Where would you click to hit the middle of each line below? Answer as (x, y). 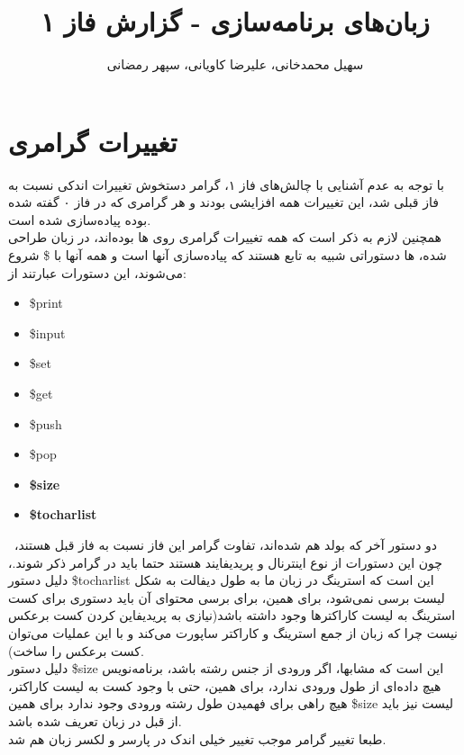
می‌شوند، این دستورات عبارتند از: (97, 272)
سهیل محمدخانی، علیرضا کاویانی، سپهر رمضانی (235, 64)
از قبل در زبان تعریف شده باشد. (95, 720)
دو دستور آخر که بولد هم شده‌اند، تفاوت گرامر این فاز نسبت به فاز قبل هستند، (226, 544)
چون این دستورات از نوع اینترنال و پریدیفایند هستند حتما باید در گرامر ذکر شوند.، (225, 562)
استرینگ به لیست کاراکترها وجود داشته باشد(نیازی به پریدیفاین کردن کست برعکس (232, 615)
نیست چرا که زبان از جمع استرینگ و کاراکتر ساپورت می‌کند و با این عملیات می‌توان (233, 632)
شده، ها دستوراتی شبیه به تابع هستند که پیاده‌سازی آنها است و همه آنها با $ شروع (227, 255)
